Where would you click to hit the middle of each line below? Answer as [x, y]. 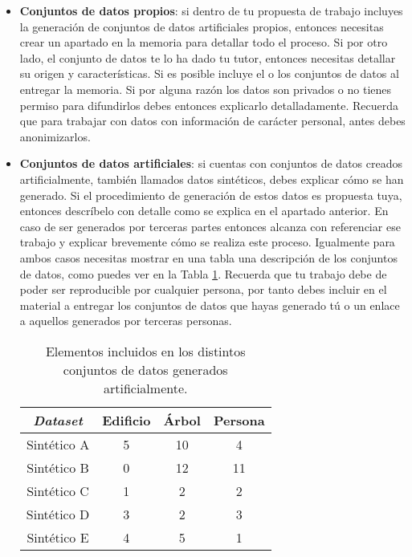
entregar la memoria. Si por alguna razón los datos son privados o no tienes [206, 89]
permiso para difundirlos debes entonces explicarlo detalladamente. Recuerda [209, 105]
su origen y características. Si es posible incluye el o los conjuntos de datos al [209, 73]
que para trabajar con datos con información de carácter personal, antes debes [212, 121]
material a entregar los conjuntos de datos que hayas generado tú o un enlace [210, 305]
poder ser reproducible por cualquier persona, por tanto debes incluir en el [203, 289]
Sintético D [58, 514]
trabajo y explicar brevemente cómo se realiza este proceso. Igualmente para [207, 242]
